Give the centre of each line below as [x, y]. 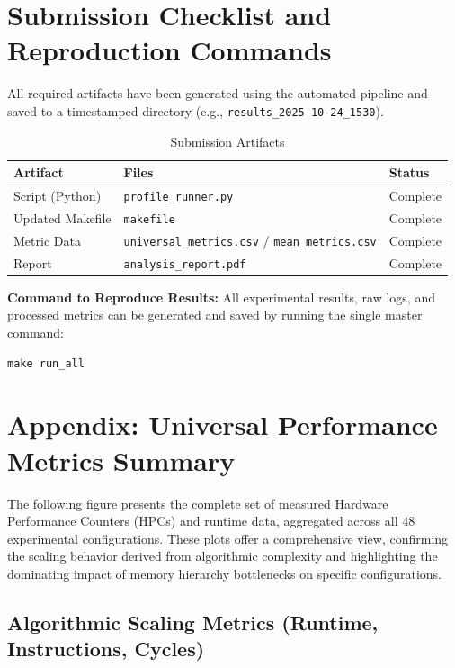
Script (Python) [58, 196]
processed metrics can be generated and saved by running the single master [215, 315]
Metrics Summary [121, 460]
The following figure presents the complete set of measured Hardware [198, 503]
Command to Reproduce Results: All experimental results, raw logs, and [221, 297]
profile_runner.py [178, 197]
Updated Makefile [62, 217]
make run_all [46, 363]
